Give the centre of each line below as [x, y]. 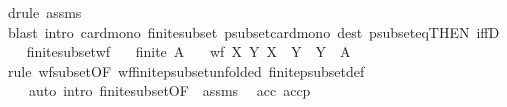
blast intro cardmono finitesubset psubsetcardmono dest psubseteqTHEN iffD [253, 31]
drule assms [44, 12]
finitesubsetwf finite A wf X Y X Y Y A [188, 51]
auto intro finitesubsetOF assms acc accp [169, 90]
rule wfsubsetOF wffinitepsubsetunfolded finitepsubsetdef [186, 70]
